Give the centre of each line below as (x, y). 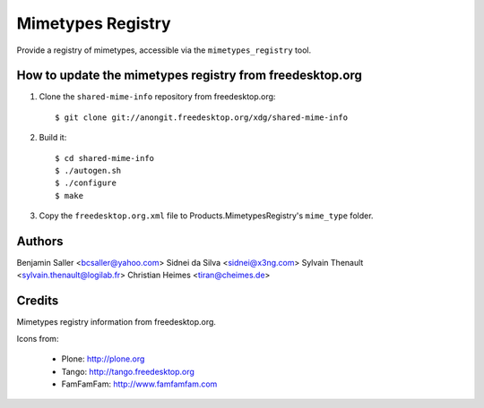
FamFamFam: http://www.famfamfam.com (139, 384)
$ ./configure (86, 183)
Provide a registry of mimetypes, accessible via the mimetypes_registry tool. (164, 50)
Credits (38, 301)
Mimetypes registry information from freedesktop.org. (117, 322)
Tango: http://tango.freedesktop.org (128, 371)
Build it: (53, 138)
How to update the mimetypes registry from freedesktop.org (190, 76)
